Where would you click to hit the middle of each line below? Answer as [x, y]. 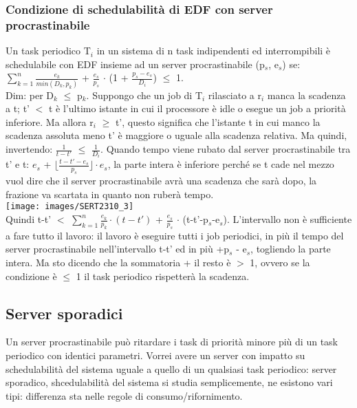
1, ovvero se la [280, 262]
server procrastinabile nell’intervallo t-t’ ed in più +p [118, 249]
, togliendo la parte [291, 249]
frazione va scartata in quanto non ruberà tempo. [110, 194]
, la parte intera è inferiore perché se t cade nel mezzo [221, 164]
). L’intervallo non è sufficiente [288, 219]
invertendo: [29, 149]
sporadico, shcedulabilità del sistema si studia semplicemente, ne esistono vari [169, 382]
